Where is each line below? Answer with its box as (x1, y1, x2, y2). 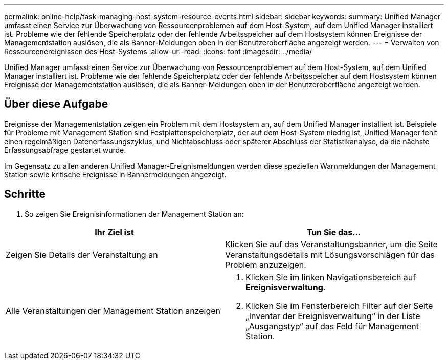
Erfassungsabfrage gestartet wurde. (4, 145, 126, 154)
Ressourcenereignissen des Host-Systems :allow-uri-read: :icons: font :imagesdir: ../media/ (4, 47, 312, 56)
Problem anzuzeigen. (225, 259, 306, 270)
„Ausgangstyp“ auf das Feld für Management (245, 321, 419, 331)
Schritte (4, 188, 46, 201)
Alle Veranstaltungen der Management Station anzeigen (6, 305, 220, 316)
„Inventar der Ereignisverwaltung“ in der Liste (245, 310, 420, 321)
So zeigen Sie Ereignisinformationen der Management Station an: (25, 209, 244, 218)
